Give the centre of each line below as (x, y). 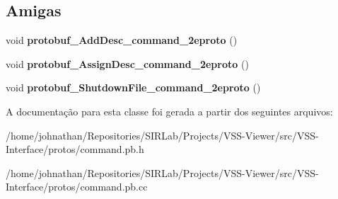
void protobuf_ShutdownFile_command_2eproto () (133, 87)
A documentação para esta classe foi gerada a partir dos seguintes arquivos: (169, 111)
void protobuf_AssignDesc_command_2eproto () (127, 63)
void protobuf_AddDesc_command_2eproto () (122, 40)
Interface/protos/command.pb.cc (77, 187)
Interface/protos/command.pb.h (75, 149)
